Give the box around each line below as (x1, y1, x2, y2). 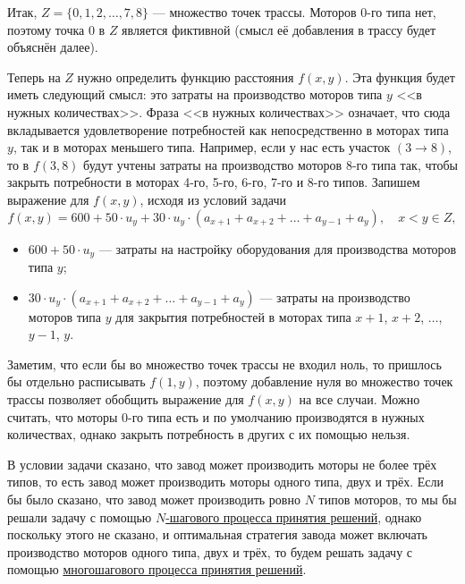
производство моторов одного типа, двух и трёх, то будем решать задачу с (7, 542, 413, 561)
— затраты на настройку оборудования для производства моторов (98, 239, 457, 258)
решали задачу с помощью (7, 507, 152, 526)
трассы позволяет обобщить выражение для (7, 389, 244, 408)
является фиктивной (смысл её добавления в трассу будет (122, 20, 436, 38)
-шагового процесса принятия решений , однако (165, 507, 422, 526)
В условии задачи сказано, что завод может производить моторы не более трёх (7, 454, 437, 473)
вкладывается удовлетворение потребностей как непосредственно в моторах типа (7, 120, 449, 139)
